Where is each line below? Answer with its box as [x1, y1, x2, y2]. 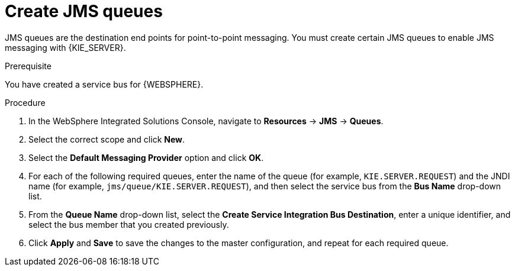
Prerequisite [5, 60, 51, 71]
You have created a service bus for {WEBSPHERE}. [5, 79, 204, 89]
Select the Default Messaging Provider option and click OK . [28, 152, 264, 163]
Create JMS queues [5, 1, 163, 21]
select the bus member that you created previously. [28, 219, 229, 230]
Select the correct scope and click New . [28, 134, 185, 144]
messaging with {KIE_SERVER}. [5, 42, 126, 53]
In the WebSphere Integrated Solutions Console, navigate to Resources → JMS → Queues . [28, 115, 384, 126]
